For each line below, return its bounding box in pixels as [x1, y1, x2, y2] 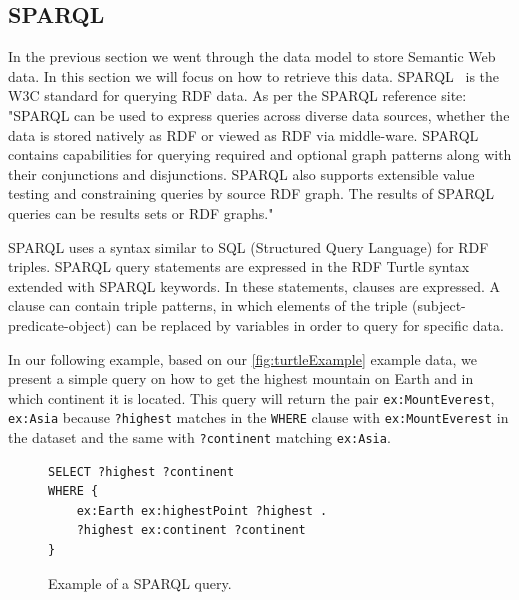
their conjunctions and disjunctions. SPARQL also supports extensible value [8, 163, 475, 184]
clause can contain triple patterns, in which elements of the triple [8, 295, 408, 316]
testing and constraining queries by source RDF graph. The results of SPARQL [8, 183, 495, 204]
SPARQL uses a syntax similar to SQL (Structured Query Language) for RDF [8, 236, 489, 257]
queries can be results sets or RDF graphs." [8, 202, 274, 223]
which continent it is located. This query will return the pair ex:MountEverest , [8, 387, 495, 408]
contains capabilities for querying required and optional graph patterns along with [8, 144, 512, 165]
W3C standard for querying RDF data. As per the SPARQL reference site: [8, 85, 467, 106]
